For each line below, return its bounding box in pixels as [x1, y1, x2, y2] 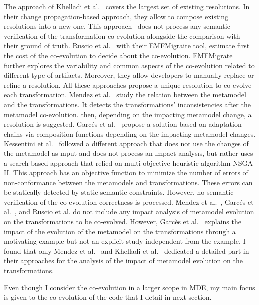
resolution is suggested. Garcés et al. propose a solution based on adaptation [4, 119, 242, 129]
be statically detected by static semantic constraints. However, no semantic [4, 187, 234, 197]
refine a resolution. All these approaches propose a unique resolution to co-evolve [4, 79, 252, 90]
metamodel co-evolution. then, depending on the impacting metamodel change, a [4, 109, 252, 119]
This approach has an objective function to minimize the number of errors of [13, 167, 248, 178]
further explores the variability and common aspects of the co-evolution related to [4, 60, 255, 70]
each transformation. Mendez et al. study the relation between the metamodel [4, 89, 246, 100]
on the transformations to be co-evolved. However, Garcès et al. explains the [4, 216, 241, 227]
